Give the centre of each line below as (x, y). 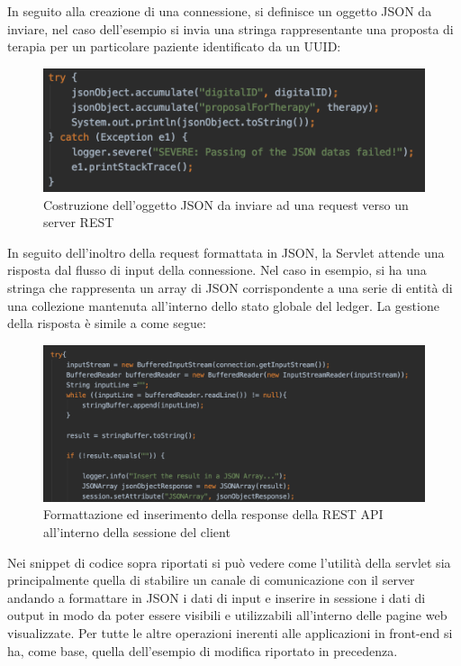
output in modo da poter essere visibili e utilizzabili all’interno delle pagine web (227, 615)
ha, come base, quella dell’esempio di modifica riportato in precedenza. (203, 650)
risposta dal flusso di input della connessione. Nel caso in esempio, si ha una (217, 270)
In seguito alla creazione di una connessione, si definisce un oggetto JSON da (220, 11)
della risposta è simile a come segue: (107, 323)
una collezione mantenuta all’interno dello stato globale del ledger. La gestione (223, 305)
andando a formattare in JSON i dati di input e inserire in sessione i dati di (217, 597)
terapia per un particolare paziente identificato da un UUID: (174, 46)
